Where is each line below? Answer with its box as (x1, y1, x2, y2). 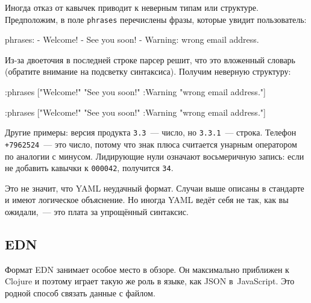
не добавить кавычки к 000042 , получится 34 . (5, 161, 174, 174)
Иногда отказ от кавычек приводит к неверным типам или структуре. (5, 1, 259, 13)
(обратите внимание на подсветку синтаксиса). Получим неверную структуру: (5, 65, 291, 78)
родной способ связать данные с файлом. (5, 286, 155, 299)
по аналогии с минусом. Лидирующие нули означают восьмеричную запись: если (5, 149, 304, 162)
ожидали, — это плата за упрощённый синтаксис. (5, 205, 189, 217)
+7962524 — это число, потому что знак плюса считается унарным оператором (5, 137, 297, 150)
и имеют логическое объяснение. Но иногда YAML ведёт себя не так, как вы (5, 193, 289, 206)
